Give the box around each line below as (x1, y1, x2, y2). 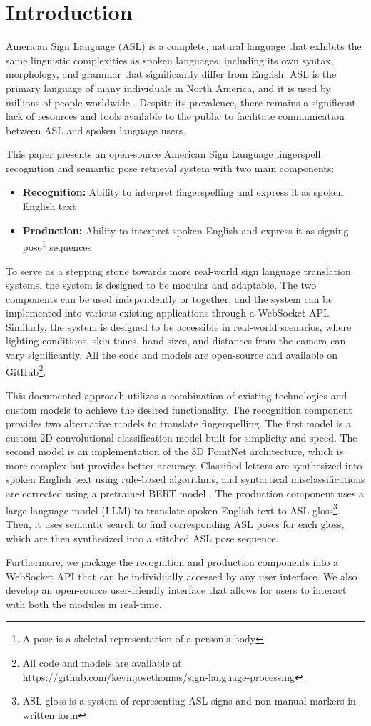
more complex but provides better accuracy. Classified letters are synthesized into (6, 457, 362, 472)
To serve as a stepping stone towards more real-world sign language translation (6, 263, 351, 278)
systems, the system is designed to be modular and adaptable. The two (6, 277, 317, 292)
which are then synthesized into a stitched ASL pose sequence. (6, 530, 279, 545)
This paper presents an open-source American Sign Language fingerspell (6, 146, 321, 161)
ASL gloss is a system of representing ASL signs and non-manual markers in (22, 693, 356, 708)
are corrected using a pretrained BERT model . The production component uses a (6, 486, 364, 501)
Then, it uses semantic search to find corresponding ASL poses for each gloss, (6, 516, 345, 531)
